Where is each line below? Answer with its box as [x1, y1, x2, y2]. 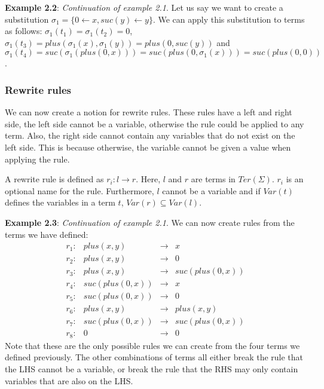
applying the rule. [5, 152, 70, 165]
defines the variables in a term [5, 196, 115, 209]
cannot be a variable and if [162, 184, 261, 197]
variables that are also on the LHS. [5, 374, 133, 387]
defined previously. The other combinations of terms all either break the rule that [5, 351, 304, 363]
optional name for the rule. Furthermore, [5, 184, 154, 197]
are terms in [191, 173, 236, 185]
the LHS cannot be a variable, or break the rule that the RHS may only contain [5, 363, 298, 375]
